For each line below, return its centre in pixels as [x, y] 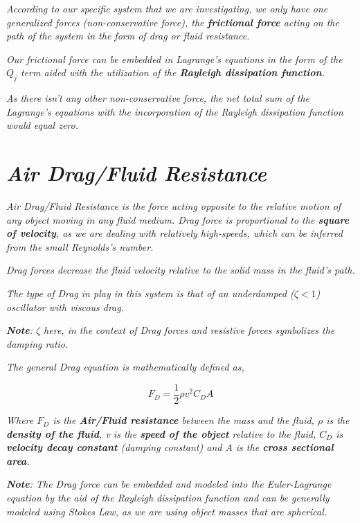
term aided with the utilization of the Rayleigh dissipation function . [172, 72]
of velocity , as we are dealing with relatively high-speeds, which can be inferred [174, 233]
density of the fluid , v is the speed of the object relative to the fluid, [161, 433]
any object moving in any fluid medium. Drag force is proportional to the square [178, 219]
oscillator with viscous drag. [65, 307]
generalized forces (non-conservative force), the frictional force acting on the [173, 22]
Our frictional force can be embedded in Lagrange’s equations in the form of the [174, 59]
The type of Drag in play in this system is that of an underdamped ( [150, 293]
